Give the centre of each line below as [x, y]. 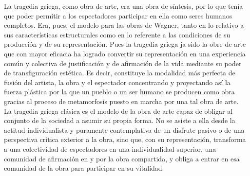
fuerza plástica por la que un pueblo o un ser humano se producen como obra [119, 92]
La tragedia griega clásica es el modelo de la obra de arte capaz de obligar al [118, 111]
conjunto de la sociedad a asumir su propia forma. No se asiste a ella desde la [120, 120]
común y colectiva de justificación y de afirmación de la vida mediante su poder [123, 63]
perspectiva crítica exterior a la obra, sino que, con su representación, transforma [125, 139]
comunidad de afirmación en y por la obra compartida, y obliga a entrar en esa [122, 158]
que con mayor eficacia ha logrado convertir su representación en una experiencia [125, 53]
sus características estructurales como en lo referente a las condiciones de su [117, 34]
